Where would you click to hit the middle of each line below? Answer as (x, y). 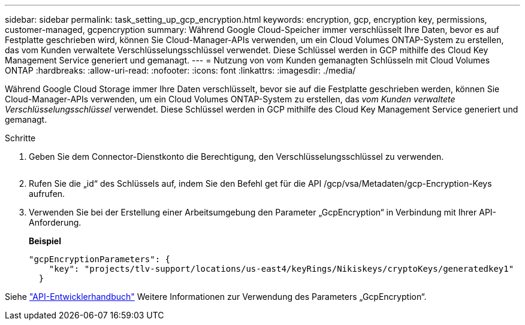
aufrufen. (47, 194)
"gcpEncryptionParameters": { (100, 259)
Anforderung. (55, 222)
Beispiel (45, 241)
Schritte (20, 138)
